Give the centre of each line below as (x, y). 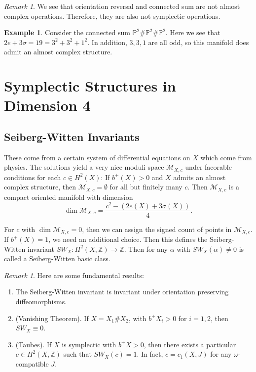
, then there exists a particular (190, 344)
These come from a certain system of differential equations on (97, 157)
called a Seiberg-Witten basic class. (57, 258)
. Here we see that (193, 32)
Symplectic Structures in (90, 86)
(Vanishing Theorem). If (52, 318)
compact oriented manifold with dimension (69, 197)
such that (77, 354)
